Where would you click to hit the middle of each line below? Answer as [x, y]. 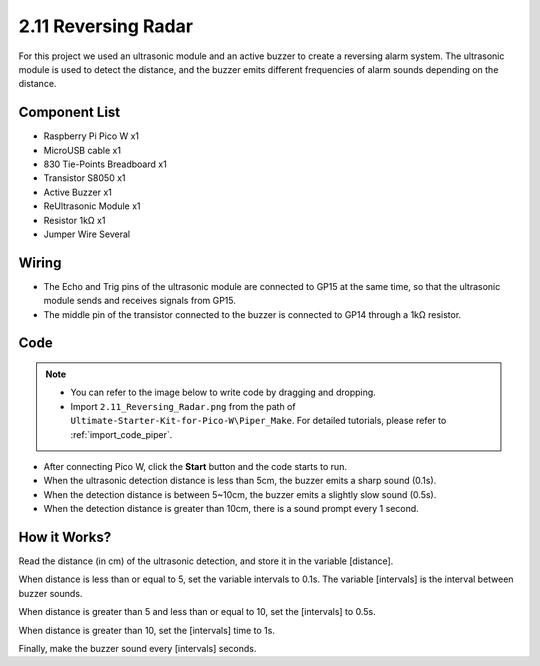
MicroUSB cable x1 [82, 150]
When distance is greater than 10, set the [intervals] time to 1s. [146, 630]
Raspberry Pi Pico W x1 [91, 136]
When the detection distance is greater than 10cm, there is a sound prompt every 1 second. [231, 509]
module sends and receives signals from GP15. [140, 301]
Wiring [40, 262]
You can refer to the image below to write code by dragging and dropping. [223, 392]
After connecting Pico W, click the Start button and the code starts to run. [195, 467]
